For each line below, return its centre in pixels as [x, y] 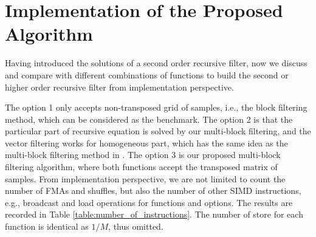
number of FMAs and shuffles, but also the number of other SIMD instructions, [153, 191]
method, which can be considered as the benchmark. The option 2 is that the [149, 119]
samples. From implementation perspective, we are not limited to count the [145, 178]
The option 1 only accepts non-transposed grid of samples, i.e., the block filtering [156, 107]
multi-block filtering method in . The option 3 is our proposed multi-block [143, 155]
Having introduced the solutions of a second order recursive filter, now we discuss [156, 63]
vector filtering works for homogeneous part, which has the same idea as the [146, 143]
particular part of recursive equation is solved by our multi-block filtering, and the [158, 131]
